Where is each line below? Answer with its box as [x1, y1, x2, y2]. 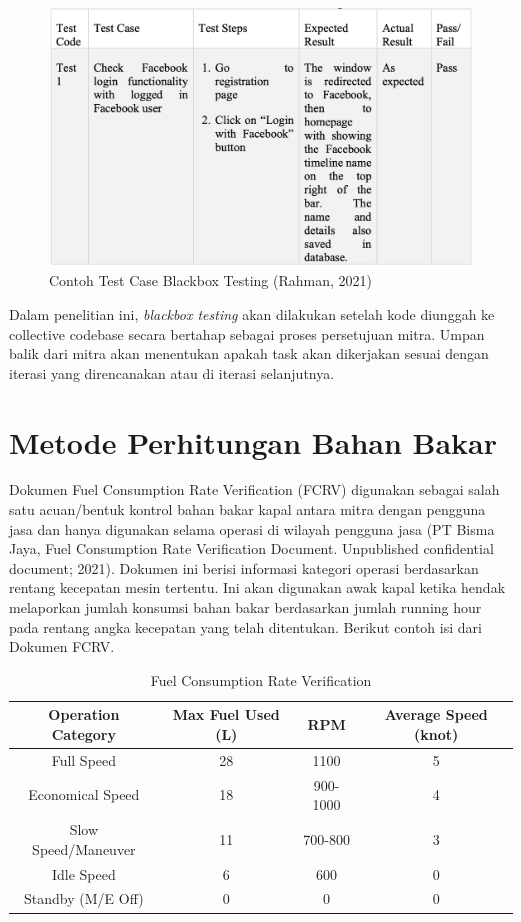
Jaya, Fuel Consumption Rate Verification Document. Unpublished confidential [9, 538, 494, 559]
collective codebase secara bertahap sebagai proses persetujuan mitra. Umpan [9, 323, 485, 344]
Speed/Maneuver [32, 838, 136, 859]
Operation [48, 704, 120, 725]
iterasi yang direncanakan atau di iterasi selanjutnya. [9, 362, 335, 383]
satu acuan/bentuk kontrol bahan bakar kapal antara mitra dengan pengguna [9, 499, 486, 520]
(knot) [414, 724, 459, 744]
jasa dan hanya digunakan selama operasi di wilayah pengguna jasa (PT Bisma [9, 518, 495, 539]
